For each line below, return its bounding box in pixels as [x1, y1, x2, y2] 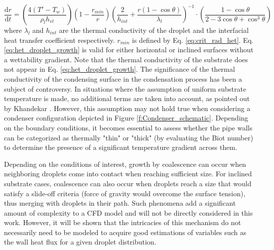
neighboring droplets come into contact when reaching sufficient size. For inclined [4, 168, 252, 179]
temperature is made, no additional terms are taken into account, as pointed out [4, 93, 250, 104]
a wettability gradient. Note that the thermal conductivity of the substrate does [4, 54, 248, 64]
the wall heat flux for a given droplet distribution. [4, 237, 156, 247]
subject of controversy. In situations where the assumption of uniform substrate [4, 83, 247, 94]
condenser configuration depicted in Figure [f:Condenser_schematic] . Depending [4, 113, 249, 123]
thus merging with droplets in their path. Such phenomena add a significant [4, 198, 236, 208]
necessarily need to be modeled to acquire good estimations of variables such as [4, 227, 247, 237]
